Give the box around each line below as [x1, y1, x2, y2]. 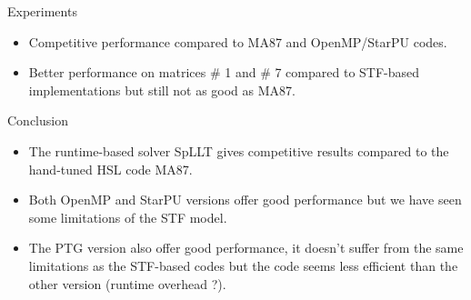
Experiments [7, 2, 77, 20]
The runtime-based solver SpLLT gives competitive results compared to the [28, 141, 449, 160]
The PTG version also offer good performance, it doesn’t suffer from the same [28, 238, 464, 257]
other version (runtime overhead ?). [28, 274, 226, 293]
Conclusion [7, 111, 68, 130]
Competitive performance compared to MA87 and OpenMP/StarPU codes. [28, 32, 447, 51]
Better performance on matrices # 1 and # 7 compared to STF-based [28, 63, 420, 82]
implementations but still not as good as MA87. [28, 80, 296, 99]
